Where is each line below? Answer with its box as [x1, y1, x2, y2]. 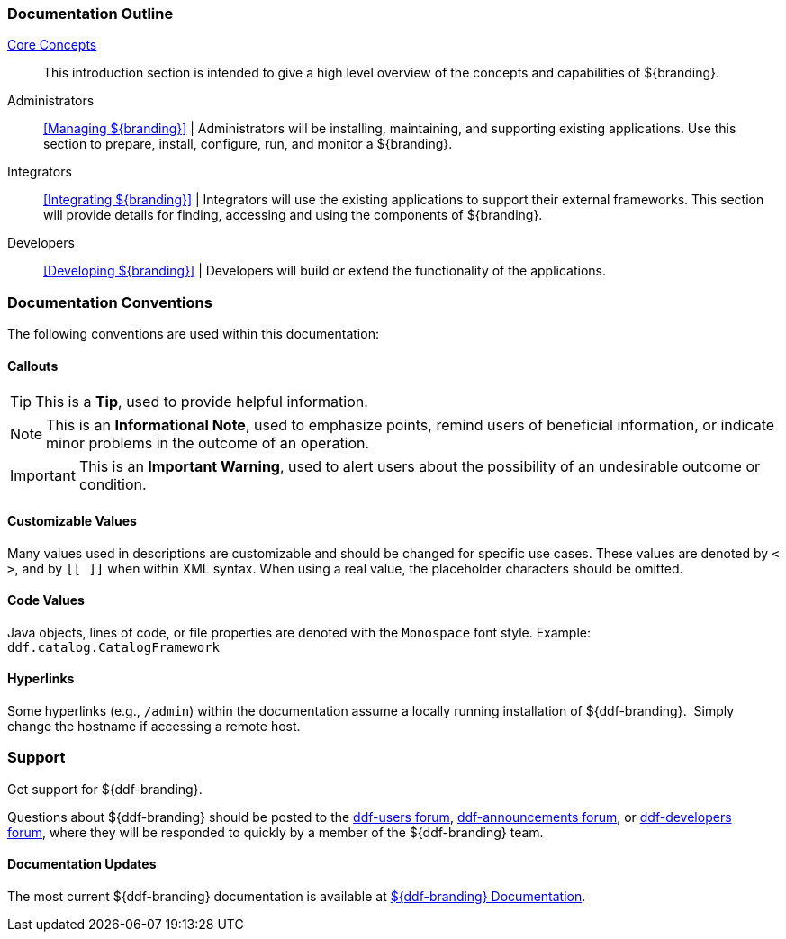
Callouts [7, 357, 59, 374]
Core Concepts [7, 37, 97, 53]
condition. [78, 475, 147, 494]
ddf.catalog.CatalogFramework [7, 639, 221, 655]
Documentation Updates [7, 856, 157, 872]
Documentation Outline [7, 5, 174, 23]
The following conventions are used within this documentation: [7, 326, 379, 342]
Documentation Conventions [7, 293, 212, 311]
